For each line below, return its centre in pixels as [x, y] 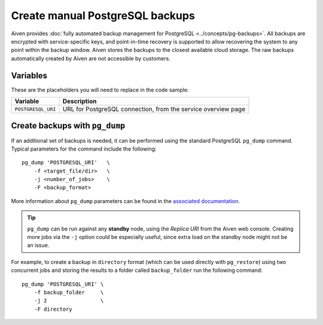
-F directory [53, 309]
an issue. [38, 246]
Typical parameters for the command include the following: [84, 149]
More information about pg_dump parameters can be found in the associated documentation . [126, 201]
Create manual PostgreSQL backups [103, 16]
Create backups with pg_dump [68, 126]
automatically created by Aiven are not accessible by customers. [91, 58]
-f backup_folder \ [69, 292]
